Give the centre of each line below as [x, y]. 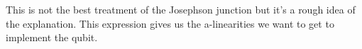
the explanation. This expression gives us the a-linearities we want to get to [170, 23]
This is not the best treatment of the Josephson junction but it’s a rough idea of [181, 9]
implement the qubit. [52, 37]
